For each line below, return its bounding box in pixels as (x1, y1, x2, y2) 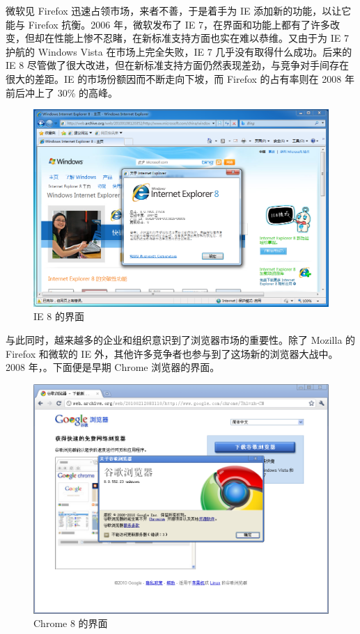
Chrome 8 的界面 (33, 616, 108, 631)
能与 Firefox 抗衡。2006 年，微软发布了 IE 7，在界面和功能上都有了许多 (6, 17, 330, 31)
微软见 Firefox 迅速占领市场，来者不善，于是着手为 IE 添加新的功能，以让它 (6, 3, 352, 17)
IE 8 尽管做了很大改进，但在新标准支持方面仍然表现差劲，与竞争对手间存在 (6, 58, 349, 72)
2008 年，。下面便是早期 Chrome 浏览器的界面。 (6, 360, 220, 374)
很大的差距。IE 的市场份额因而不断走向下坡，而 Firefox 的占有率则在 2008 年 (6, 71, 354, 86)
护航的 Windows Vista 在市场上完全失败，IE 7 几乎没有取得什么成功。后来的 (6, 44, 352, 58)
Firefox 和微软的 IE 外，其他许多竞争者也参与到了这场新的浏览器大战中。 (6, 346, 338, 360)
